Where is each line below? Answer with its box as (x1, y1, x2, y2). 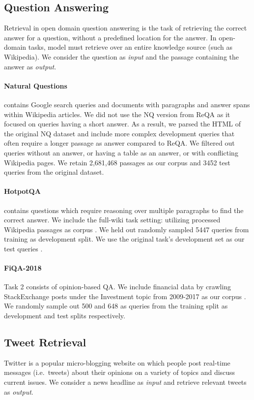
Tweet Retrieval (4, 335, 86, 350)
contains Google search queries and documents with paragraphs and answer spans (4, 99, 250, 109)
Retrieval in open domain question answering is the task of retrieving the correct (4, 23, 247, 33)
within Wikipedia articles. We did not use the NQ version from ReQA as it (4, 109, 230, 119)
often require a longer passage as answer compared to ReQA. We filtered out (4, 138, 235, 148)
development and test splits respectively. (4, 310, 125, 321)
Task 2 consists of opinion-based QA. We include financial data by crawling (4, 281, 231, 292)
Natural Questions (4, 80, 67, 91)
